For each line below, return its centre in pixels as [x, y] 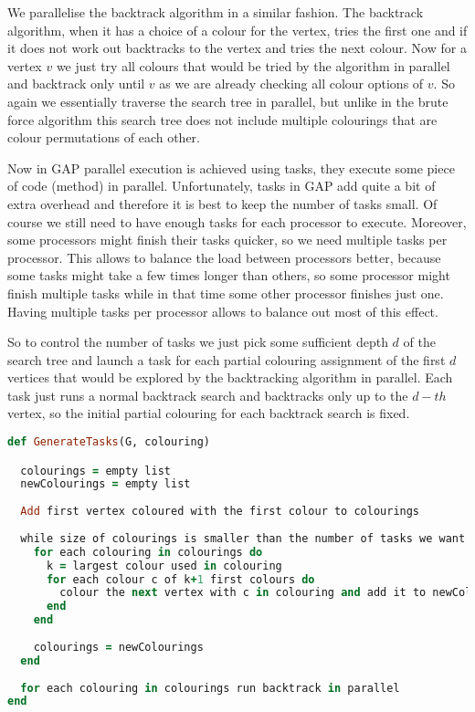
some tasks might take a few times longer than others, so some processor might [229, 275]
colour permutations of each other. [104, 137]
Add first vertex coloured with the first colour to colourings [220, 512]
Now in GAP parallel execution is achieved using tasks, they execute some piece [231, 168]
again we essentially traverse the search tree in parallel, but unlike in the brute [228, 101]
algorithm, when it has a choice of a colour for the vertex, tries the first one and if [237, 30]
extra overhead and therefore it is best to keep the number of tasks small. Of [222, 203]
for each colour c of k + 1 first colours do [180, 579]
